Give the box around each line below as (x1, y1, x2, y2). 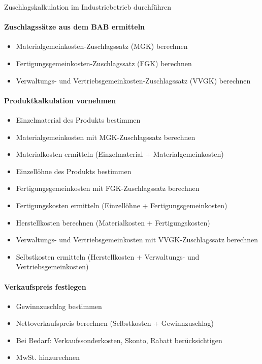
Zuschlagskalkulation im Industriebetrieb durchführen (4, 2, 172, 12)
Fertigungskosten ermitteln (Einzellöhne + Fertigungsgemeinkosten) (16, 200, 227, 210)
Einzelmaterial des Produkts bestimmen (16, 114, 141, 125)
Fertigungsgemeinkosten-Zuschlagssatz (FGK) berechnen (16, 58, 192, 68)
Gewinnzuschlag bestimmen (16, 300, 102, 311)
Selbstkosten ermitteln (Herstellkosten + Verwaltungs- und (16, 251, 200, 262)
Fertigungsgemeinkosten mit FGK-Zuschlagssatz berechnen (16, 183, 200, 193)
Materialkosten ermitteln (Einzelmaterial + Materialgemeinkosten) (16, 149, 224, 159)
